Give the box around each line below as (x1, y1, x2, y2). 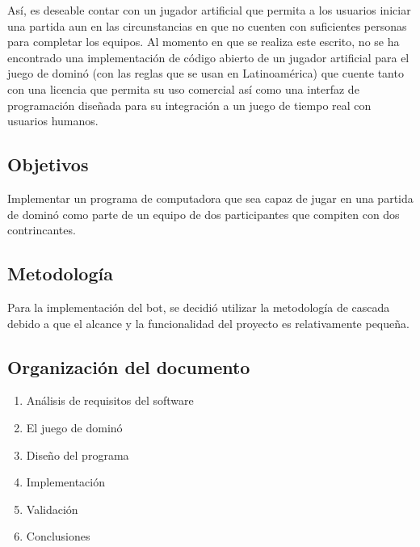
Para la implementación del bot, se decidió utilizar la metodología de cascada (7, 298, 390, 315)
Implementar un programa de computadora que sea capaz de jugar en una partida (7, 189, 414, 206)
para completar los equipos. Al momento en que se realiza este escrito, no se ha (7, 33, 400, 50)
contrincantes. (7, 221, 76, 238)
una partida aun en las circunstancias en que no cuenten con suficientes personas (7, 17, 407, 34)
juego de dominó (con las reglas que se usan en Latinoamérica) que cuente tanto (7, 65, 404, 82)
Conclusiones (26, 528, 90, 545)
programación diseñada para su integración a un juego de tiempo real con (7, 96, 372, 113)
